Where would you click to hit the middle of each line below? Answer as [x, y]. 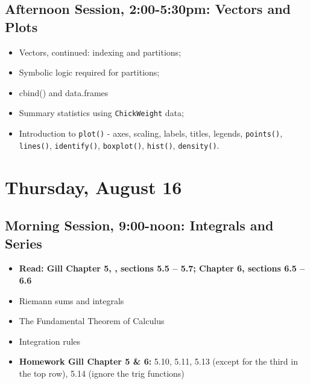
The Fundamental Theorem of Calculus [92, 321]
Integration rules [50, 341]
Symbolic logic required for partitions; [89, 72]
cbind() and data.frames [64, 92]
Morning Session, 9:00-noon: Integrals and [139, 225]
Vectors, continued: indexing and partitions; [100, 52]
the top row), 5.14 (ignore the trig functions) [102, 373]
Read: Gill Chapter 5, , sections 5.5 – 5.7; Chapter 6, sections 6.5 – [162, 268]
